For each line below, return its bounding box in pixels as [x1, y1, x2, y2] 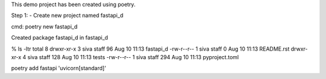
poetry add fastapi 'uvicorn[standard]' [11, 65, 107, 72]
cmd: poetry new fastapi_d [11, 23, 78, 30]
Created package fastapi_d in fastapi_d [11, 34, 109, 42]
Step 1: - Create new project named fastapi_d [11, 12, 124, 19]
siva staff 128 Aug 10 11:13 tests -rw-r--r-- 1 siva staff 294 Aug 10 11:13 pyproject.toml [27, 53, 239, 60]
